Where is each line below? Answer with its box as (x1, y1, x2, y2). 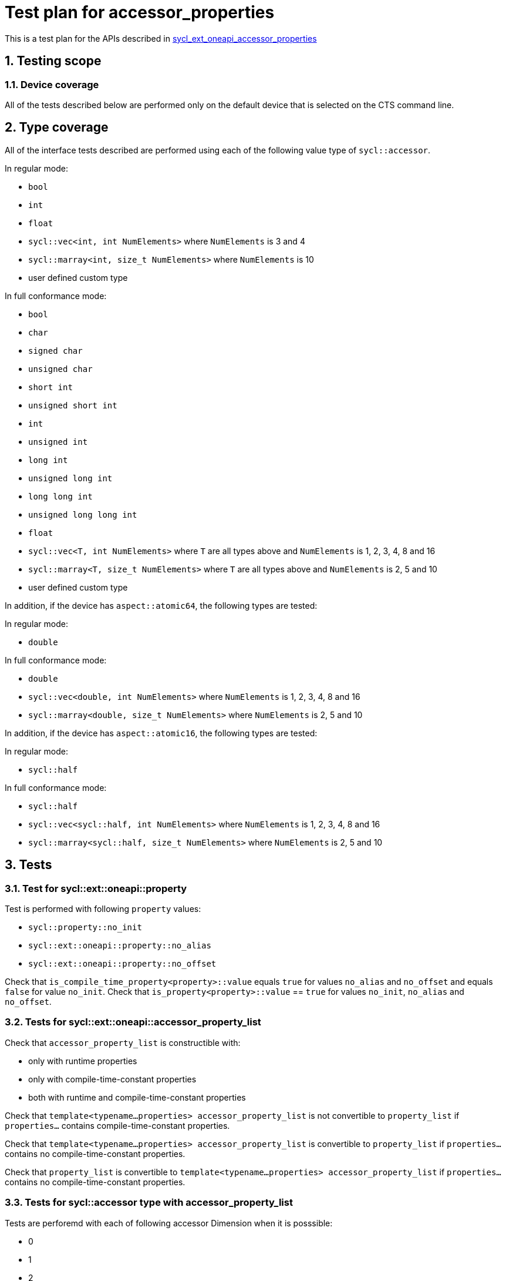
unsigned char (28, 364, 93, 374)
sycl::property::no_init (28, 923, 142, 933)
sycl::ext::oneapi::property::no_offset (28, 959, 217, 969)
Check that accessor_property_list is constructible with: (5, 1037, 241, 1048)
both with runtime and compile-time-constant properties (28, 1092, 246, 1102)
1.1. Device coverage (5, 78, 99, 90)
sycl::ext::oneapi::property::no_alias (28, 941, 211, 951)
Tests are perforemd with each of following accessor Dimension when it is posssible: (5, 1218, 333, 1228)
